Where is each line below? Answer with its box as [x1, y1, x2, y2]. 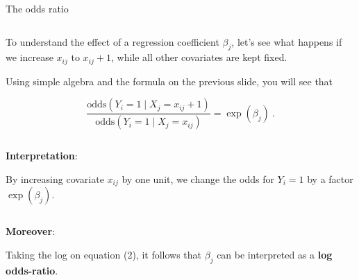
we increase [6, 50, 53, 64]
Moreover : [6, 224, 55, 238]
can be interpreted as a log [217, 247, 333, 261]
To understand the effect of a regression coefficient [6, 34, 219, 49]
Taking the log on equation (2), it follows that [6, 247, 202, 261]
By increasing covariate [6, 171, 104, 186]
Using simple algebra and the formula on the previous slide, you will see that [6, 73, 333, 88]
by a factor [307, 171, 353, 186]
